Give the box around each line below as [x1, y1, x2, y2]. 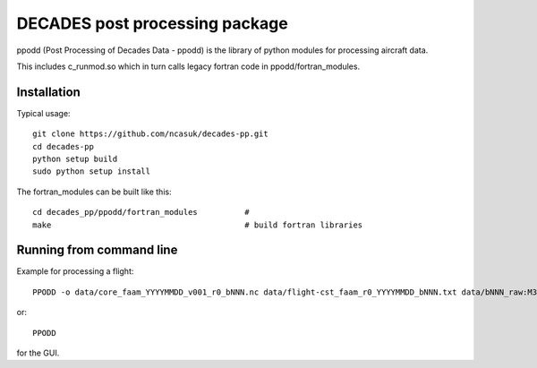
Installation [16, 84, 81, 99]
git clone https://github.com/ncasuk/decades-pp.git [32, 129, 268, 139]
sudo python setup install [32, 167, 151, 176]
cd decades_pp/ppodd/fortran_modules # [32, 207, 250, 218]
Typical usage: [16, 107, 71, 118]
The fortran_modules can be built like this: [16, 186, 172, 197]
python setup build [32, 154, 118, 165]
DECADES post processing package [16, 13, 288, 33]
